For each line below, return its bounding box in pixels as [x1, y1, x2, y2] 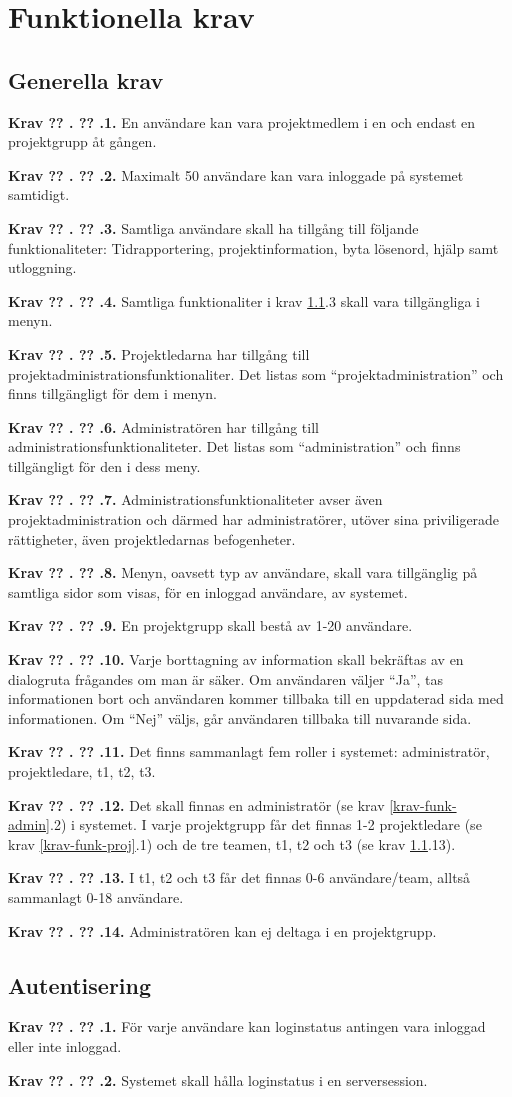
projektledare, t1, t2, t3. [8, 761, 156, 782]
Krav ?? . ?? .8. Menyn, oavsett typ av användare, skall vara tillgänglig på [8, 562, 478, 583]
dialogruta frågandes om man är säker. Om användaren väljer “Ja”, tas [8, 668, 444, 689]
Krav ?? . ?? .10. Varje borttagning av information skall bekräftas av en [8, 649, 464, 670]
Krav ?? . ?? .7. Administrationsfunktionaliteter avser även [8, 489, 383, 510]
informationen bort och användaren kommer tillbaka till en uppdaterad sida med [8, 688, 504, 709]
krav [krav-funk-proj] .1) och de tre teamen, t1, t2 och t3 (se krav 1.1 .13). [8, 833, 456, 854]
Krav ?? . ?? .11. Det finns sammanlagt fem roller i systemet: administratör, [8, 741, 490, 762]
